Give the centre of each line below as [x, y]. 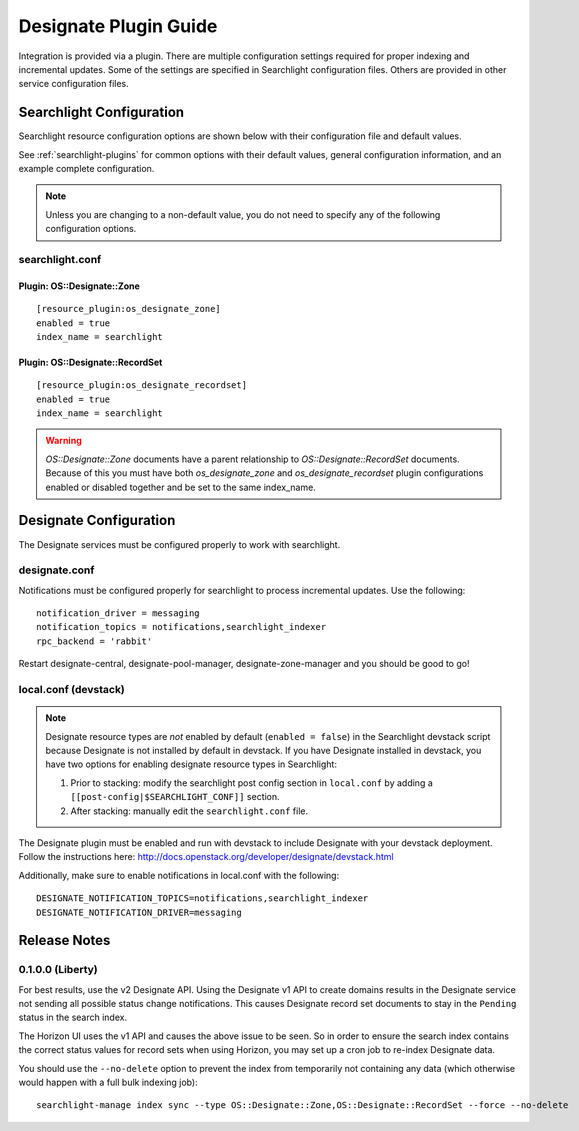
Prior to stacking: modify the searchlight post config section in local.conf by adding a [252, 782]
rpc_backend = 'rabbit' [94, 641]
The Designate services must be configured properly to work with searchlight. [179, 544]
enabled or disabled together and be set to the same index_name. [181, 487]
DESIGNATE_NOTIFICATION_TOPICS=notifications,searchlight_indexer [202, 898]
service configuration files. [73, 84]
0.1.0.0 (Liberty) [58, 970]
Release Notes [64, 940]
